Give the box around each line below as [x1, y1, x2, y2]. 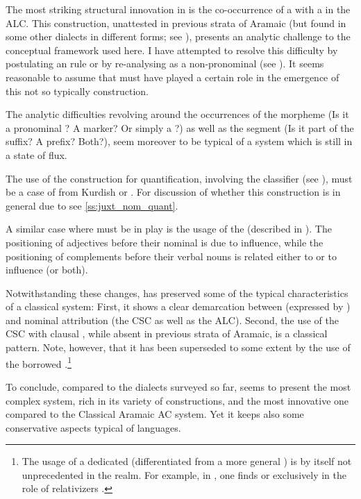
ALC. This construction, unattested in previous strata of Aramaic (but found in [6, 15, 346, 30]
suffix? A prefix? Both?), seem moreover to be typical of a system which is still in [6, 134, 353, 149]
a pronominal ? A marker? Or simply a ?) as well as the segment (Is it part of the [6, 120, 354, 135]
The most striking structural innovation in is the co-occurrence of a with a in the [6, 2, 351, 16]
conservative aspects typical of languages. [6, 420, 181, 434]
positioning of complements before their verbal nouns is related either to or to [6, 248, 337, 263]
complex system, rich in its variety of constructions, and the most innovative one [6, 393, 349, 407]
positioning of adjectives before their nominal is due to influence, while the [6, 235, 324, 249]
